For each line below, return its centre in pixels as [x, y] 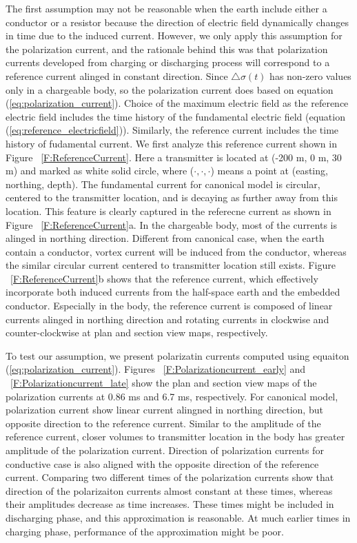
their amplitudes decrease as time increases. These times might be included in [170, 504]
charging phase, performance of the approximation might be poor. [145, 531]
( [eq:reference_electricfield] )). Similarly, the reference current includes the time [172, 130]
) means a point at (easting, [269, 171]
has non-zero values [310, 75]
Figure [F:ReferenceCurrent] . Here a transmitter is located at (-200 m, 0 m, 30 [174, 157]
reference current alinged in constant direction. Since [117, 75]
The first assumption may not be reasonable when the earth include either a [166, 8]
